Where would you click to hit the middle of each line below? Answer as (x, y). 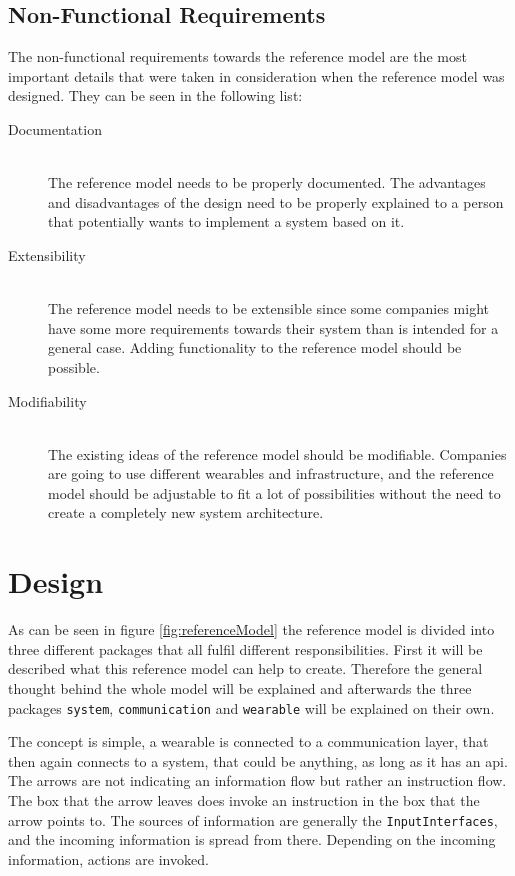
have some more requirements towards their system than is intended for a (273, 327)
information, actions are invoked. (108, 858)
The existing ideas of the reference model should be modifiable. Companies (277, 453)
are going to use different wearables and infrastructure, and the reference (271, 473)
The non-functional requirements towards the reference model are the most (237, 56)
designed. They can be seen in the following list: (155, 95)
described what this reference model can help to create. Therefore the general (245, 668)
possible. (74, 366)
